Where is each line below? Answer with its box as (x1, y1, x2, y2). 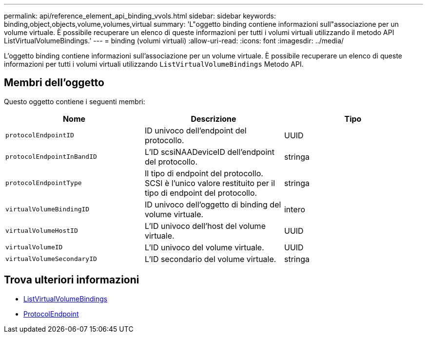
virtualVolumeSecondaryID (5, 255, 97, 263)
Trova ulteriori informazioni (4, 274, 139, 286)
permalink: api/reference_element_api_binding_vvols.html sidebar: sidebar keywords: (4, 12, 276, 20)
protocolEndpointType (5, 179, 82, 187)
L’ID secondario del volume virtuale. (144, 254, 276, 264)
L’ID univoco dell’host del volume (144, 221, 266, 231)
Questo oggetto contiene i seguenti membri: (4, 97, 145, 106)
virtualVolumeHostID (5, 227, 78, 235)
